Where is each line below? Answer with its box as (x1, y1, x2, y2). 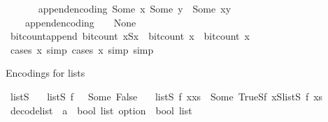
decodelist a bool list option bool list (10, 102, 192, 117)
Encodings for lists (6, 66, 85, 80)
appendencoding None (24, 15, 136, 29)
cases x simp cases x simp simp (10, 42, 154, 56)
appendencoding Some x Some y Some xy (38, 1, 231, 15)
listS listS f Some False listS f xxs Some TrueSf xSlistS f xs (10, 89, 323, 103)
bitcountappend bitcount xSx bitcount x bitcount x (10, 29, 250, 43)
